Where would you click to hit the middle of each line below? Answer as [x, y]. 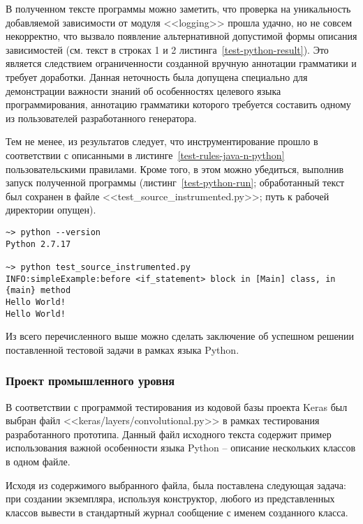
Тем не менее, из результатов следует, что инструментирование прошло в [162, 141]
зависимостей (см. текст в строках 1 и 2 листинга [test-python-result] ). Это [167, 49]
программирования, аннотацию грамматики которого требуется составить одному [178, 104]
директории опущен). [51, 210]
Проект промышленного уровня [90, 381]
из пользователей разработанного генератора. [101, 118]
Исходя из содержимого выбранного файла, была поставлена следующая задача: [176, 485]
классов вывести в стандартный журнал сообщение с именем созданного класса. [177, 512]
